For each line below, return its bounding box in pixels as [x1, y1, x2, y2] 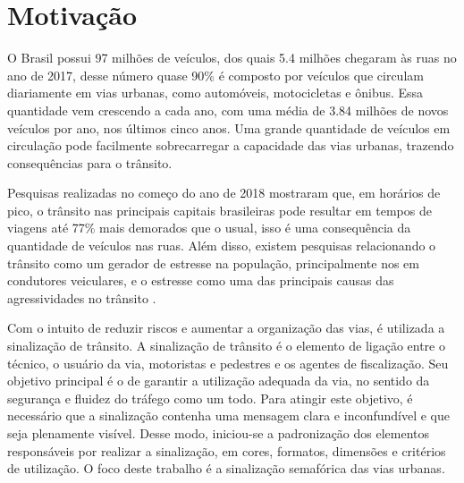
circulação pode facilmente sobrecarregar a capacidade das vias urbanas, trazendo [7, 136, 454, 155]
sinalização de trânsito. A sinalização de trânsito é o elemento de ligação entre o [7, 336, 445, 355]
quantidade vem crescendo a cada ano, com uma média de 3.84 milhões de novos [7, 100, 449, 119]
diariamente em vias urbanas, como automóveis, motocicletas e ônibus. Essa [7, 83, 424, 102]
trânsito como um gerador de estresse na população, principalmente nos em [7, 253, 419, 272]
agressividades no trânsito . [7, 288, 156, 307]
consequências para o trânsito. [7, 153, 173, 172]
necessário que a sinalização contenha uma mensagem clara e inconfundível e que [7, 406, 450, 425]
